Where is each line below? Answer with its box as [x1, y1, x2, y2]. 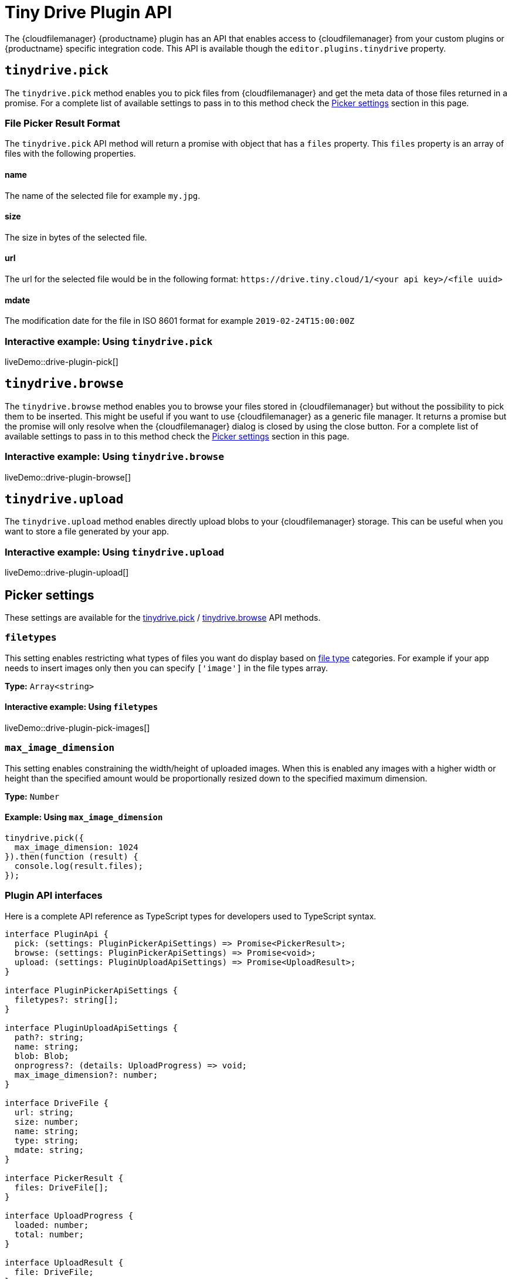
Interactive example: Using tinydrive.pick [5, 335, 213, 347]
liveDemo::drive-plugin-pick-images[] [5, 722, 150, 733]
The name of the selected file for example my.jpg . [5, 190, 201, 201]
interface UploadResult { [5, 1257, 124, 1267]
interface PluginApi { [5, 929, 109, 939]
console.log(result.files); [14, 861, 144, 871]
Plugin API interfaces [5, 889, 103, 902]
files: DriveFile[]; [14, 1182, 109, 1192]
